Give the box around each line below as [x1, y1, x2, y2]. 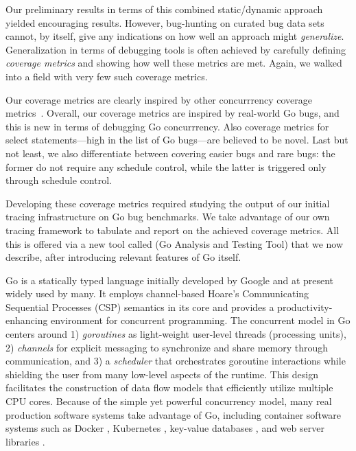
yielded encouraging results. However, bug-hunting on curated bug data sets [5, 15, 324, 30]
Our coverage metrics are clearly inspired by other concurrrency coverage [5, 92, 312, 106]
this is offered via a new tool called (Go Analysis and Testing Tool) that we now [5, 236, 344, 251]
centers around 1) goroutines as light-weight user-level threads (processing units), [5, 327, 346, 341]
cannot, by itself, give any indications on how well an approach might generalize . [5, 29, 344, 43]
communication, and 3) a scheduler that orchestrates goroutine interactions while [5, 354, 346, 368]
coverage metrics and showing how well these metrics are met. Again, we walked [5, 56, 342, 70]
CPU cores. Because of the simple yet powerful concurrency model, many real [5, 394, 332, 408]
